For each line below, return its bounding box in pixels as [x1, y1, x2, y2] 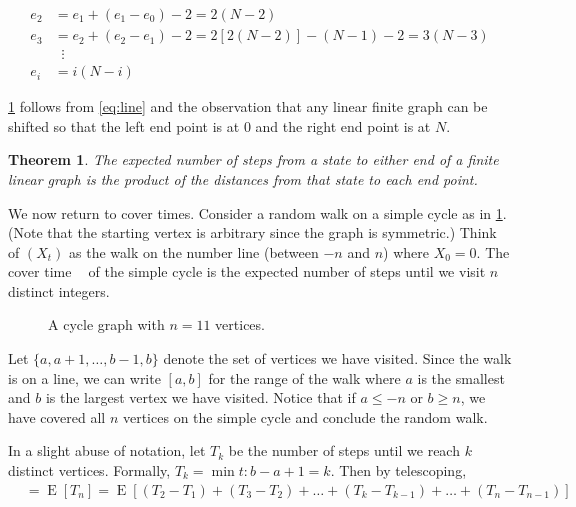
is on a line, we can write [8, 367, 161, 388]
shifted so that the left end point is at [8, 115, 240, 136]
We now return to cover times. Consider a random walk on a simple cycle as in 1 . [8, 202, 507, 223]
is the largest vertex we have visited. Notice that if [45, 387, 356, 408]
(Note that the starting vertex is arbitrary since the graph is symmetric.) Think [8, 222, 497, 243]
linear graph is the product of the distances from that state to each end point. [8, 168, 478, 189]
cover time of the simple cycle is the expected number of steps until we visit [8, 261, 486, 282]
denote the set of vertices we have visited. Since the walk [163, 348, 512, 369]
